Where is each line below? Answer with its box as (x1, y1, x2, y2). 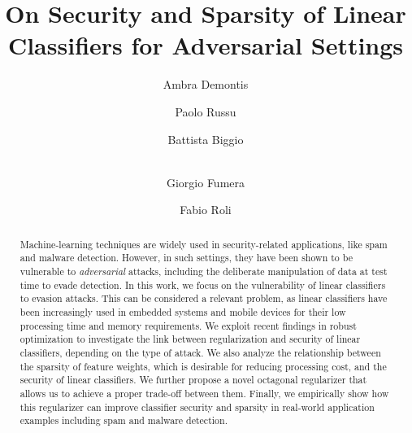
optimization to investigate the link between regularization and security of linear (20, 332, 361, 346)
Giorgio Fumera (166, 173, 245, 190)
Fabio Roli (180, 201, 232, 218)
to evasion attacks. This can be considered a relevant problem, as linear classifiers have (20, 291, 388, 305)
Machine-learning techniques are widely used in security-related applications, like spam (20, 237, 388, 251)
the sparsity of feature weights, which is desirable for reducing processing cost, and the (20, 359, 387, 373)
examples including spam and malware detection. (20, 413, 228, 427)
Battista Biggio (167, 130, 244, 147)
